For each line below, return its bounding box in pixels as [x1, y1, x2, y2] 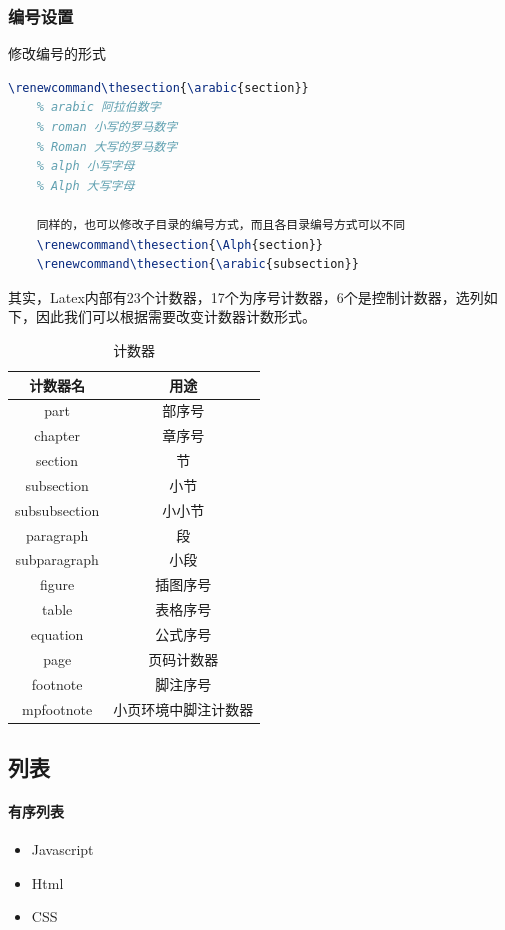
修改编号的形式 [8, 43, 106, 64]
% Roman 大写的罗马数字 [36, 139, 178, 154]
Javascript [31, 839, 94, 860]
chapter [34, 425, 80, 446]
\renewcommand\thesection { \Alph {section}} [36, 237, 324, 252]
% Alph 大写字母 [36, 178, 135, 193]
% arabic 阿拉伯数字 [36, 100, 161, 115]
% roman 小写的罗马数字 [36, 120, 178, 134]
